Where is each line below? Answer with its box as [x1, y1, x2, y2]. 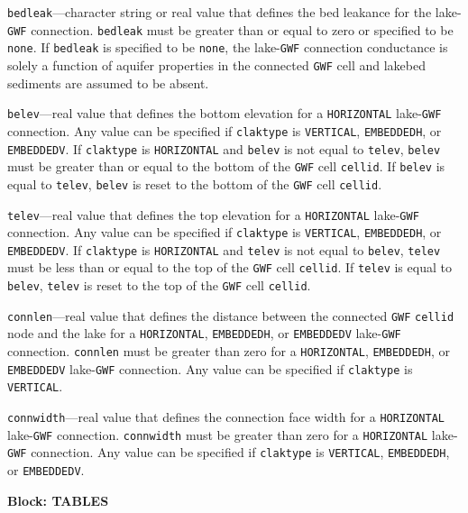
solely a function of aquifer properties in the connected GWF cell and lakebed [7, 55, 426, 74]
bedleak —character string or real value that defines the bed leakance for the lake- [7, 3, 462, 21]
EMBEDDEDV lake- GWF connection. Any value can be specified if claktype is [7, 359, 413, 378]
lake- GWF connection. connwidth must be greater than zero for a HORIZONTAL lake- [7, 425, 458, 444]
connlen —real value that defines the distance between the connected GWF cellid [7, 306, 454, 325]
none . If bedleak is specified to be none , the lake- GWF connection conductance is [7, 38, 448, 57]
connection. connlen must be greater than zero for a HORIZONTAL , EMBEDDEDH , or [7, 342, 450, 361]
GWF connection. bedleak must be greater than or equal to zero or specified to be [7, 20, 454, 39]
